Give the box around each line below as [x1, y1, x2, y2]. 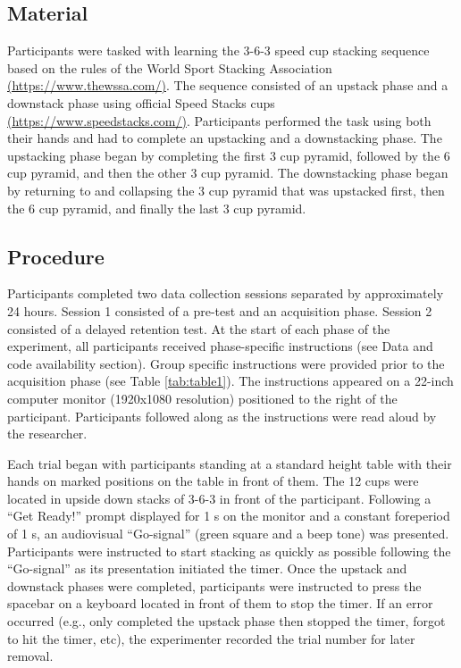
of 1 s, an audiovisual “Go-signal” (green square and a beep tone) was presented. [7, 524, 449, 543]
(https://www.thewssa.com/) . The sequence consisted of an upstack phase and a [7, 76, 448, 95]
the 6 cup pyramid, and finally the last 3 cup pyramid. [7, 198, 306, 217]
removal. [7, 647, 54, 665]
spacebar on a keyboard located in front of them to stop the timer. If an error [7, 594, 433, 613]
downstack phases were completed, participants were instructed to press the [7, 576, 422, 595]
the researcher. [7, 424, 88, 443]
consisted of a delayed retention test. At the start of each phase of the [7, 319, 390, 338]
